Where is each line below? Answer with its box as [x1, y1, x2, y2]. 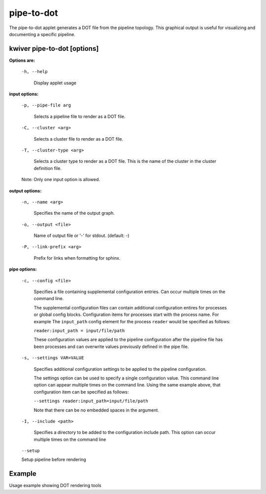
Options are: [9, 57, 35, 63]
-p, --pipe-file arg [21, 103, 71, 108]
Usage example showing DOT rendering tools [9, 483, 101, 489]
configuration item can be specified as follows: [33, 389, 129, 395]
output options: [9, 188, 42, 193]
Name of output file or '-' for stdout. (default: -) [33, 232, 130, 239]
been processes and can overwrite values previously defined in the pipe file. [33, 343, 189, 349]
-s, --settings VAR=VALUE [21, 355, 84, 361]
